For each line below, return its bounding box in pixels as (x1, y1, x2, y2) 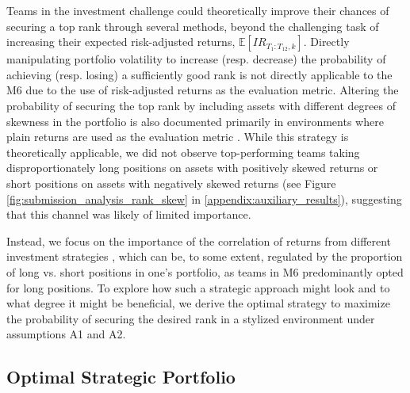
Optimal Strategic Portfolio (6, 364, 236, 389)
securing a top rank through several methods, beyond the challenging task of (6, 17, 379, 34)
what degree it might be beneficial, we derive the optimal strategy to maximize (6, 295, 390, 311)
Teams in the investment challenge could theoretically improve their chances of (6, 2, 389, 18)
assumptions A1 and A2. (6, 326, 126, 342)
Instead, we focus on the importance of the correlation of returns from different (6, 232, 392, 249)
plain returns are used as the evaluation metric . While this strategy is (6, 128, 349, 145)
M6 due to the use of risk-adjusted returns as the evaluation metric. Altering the (6, 82, 399, 98)
